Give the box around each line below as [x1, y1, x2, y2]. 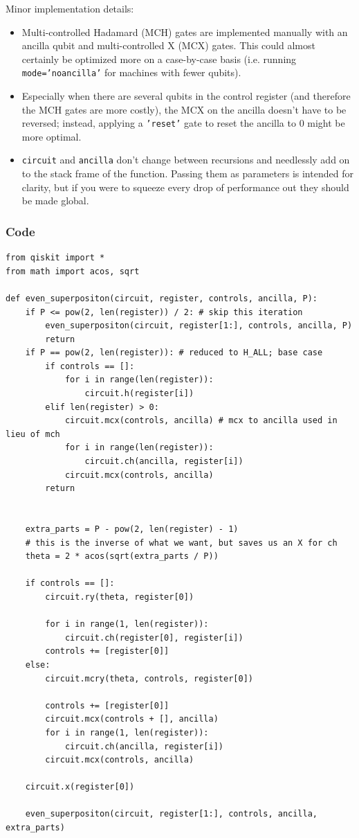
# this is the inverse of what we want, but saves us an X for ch [25, 537, 338, 548]
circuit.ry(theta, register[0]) [45, 591, 194, 602]
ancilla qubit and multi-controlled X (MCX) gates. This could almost [21, 38, 315, 53]
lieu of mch [6, 429, 60, 439]
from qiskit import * [6, 253, 105, 263]
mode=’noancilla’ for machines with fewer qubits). [21, 65, 241, 80]
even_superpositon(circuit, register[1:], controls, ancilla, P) [45, 321, 353, 331]
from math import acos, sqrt [6, 266, 140, 276]
